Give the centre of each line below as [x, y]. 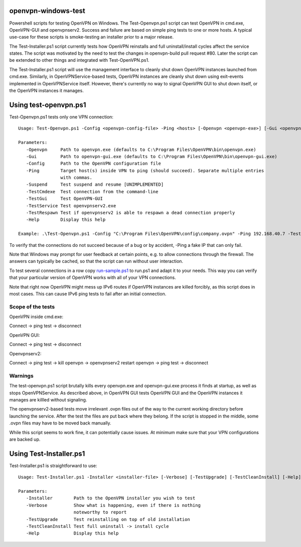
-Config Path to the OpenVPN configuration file [94, 164]
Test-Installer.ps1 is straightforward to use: [53, 465]
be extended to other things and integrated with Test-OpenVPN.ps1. [79, 60]
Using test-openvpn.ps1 [48, 105]
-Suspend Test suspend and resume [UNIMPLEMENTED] [95, 185]
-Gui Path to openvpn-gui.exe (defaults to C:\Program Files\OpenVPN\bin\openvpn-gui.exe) [152, 156]
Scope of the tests [32, 307]
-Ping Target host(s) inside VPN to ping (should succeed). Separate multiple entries [145, 170]
